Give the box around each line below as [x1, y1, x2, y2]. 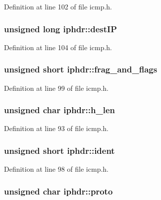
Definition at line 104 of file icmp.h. [4, 42, 112, 52]
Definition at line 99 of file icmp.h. [4, 82, 108, 93]
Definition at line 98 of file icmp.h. [4, 164, 108, 174]
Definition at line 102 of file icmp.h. [4, 1, 112, 11]
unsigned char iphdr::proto [4, 185, 113, 197]
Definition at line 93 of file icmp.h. [4, 123, 108, 133]
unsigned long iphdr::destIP [4, 22, 117, 35]
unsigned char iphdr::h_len [4, 104, 115, 116]
